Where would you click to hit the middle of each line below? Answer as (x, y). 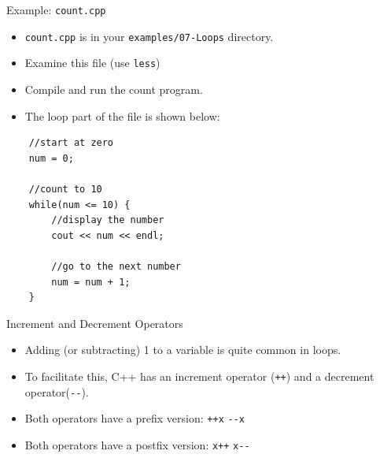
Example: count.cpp (56, 9)
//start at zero (71, 143)
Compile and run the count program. (114, 89)
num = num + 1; (91, 282)
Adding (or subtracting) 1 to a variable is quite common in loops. (183, 350)
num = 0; (51, 158)
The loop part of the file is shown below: (122, 115)
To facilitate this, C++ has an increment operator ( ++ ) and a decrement (199, 376)
